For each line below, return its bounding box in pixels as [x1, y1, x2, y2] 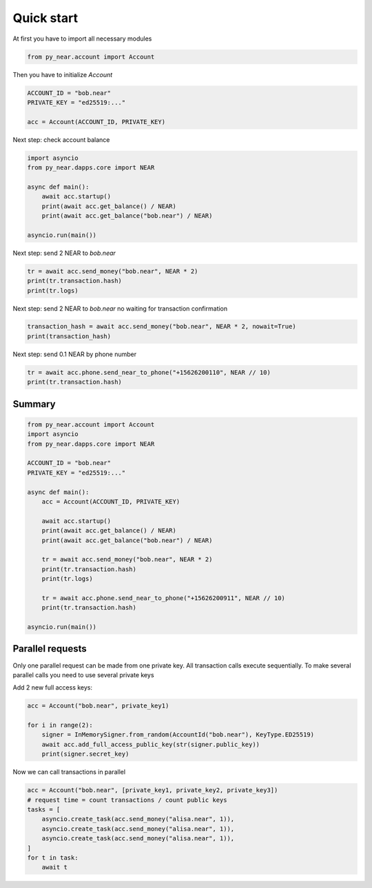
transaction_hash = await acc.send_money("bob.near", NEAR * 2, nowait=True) [27, 322, 296, 331]
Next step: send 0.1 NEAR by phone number [12, 350, 137, 358]
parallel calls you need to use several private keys [12, 670, 154, 679]
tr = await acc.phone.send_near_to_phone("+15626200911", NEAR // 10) [41, 594, 286, 602]
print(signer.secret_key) [41, 750, 130, 758]
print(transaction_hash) [27, 332, 112, 340]
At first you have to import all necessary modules [12, 34, 152, 43]
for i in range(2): [27, 721, 93, 730]
